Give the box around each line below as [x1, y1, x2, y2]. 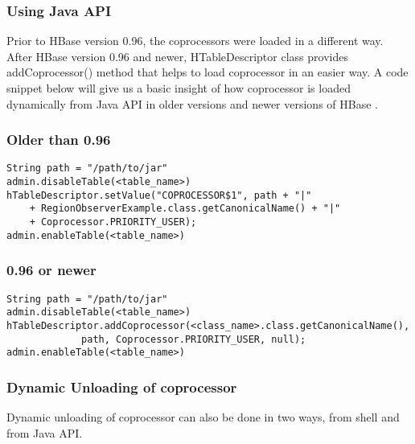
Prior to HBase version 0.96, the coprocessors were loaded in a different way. [6, 32, 384, 49]
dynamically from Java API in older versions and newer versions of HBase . [6, 95, 378, 112]
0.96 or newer [6, 260, 97, 280]
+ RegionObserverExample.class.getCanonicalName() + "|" [29, 203, 341, 215]
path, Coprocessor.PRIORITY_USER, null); [81, 333, 306, 345]
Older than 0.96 [6, 129, 111, 150]
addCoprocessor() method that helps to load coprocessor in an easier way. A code [6, 64, 409, 80]
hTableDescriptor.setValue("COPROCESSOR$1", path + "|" [6, 189, 312, 201]
